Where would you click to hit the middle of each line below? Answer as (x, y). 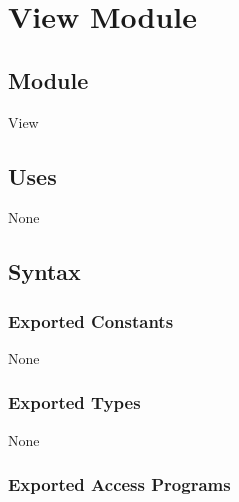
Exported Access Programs (119, 484)
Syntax (44, 271)
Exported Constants (91, 320)
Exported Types (74, 402)
